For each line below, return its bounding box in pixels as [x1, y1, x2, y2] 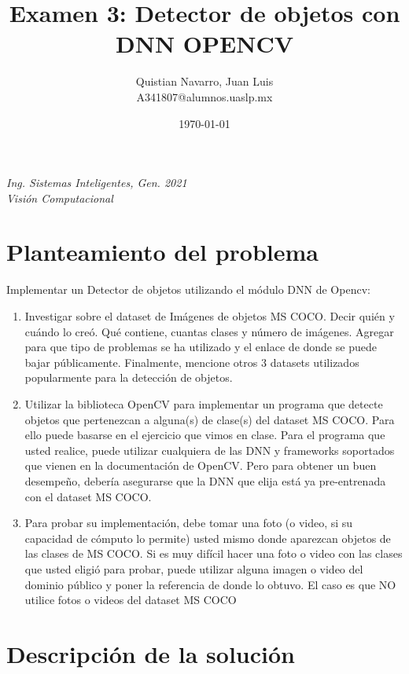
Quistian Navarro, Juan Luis [135, 73, 274, 90]
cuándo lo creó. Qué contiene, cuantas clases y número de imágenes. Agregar [24, 323, 394, 339]
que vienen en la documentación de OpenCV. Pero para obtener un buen [24, 457, 377, 474]
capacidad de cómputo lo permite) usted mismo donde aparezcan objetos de [24, 529, 391, 546]
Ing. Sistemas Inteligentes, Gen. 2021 [6, 174, 187, 191]
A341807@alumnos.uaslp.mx [136, 88, 273, 104]
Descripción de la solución [6, 637, 295, 669]
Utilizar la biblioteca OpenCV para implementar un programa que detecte [24, 395, 383, 412]
